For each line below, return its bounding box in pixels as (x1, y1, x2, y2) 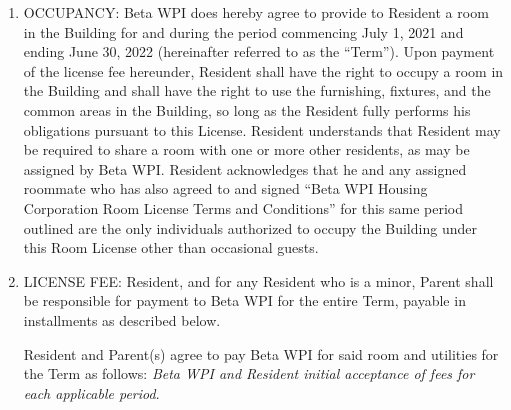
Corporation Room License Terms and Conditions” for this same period (23, 197, 464, 218)
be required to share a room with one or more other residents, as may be (23, 139, 470, 160)
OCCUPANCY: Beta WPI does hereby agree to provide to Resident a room (23, 2, 489, 22)
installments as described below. (23, 309, 221, 330)
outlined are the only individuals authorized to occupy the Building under (23, 217, 477, 238)
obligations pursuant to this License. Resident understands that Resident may (23, 119, 501, 140)
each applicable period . (23, 382, 160, 403)
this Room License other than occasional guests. (23, 237, 319, 258)
